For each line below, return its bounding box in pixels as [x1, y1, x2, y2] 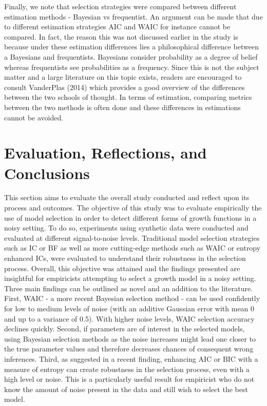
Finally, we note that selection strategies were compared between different [4, 1, 237, 11]
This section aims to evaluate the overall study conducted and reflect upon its [4, 192, 250, 203]
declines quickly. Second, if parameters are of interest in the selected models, [4, 323, 245, 334]
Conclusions [4, 162, 90, 183]
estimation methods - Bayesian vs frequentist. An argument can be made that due [4, 11, 263, 22]
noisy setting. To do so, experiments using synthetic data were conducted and [4, 222, 249, 233]
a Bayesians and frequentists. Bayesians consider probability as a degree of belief [4, 51, 258, 62]
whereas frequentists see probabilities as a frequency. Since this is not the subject [4, 61, 259, 72]
